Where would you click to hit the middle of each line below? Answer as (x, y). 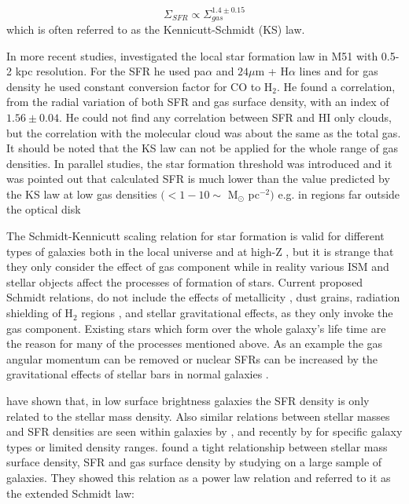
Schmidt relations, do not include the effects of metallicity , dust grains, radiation (203, 297)
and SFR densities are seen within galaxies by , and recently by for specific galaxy (204, 431)
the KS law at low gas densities (82, 194)
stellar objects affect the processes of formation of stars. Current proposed (185, 281)
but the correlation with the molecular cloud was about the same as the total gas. (204, 132)
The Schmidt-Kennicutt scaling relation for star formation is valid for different (195, 236)
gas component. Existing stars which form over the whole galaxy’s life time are (196, 328)
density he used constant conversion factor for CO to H (140, 86)
